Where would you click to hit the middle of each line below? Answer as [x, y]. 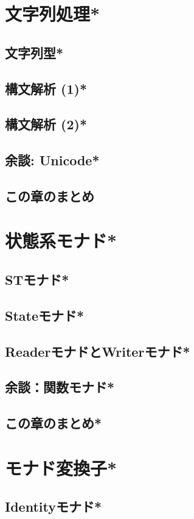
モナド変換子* [61, 467]
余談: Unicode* [52, 160]
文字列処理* [53, 14]
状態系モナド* [61, 241]
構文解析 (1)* [46, 88]
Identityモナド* [54, 506]
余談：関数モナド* [60, 387]
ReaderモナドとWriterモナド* [98, 351]
